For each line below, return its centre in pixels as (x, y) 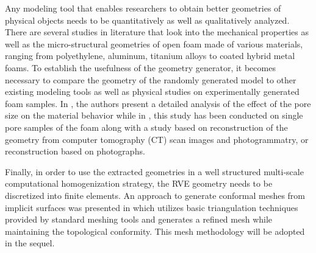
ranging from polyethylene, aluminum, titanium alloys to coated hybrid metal (150, 56)
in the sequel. (30, 243)
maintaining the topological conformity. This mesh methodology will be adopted (155, 231)
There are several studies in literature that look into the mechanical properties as (157, 32)
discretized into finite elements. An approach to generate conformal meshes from (155, 195)
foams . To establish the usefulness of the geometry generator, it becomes (140, 67)
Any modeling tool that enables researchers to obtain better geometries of (143, 8)
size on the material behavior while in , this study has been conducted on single (154, 115)
